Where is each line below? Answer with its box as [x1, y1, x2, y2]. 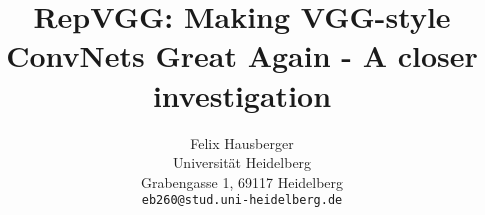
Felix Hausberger [190, 132, 294, 153]
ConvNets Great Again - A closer [6, 35, 478, 76]
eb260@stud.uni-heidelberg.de [141, 193, 343, 208]
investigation [152, 74, 332, 115]
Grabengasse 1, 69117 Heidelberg [140, 171, 344, 192]
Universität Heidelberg [172, 152, 312, 173]
